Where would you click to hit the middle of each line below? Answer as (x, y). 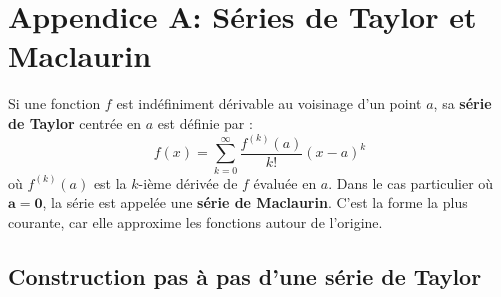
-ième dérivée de (188, 182)
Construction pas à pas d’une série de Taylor (245, 275)
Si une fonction (54, 103)
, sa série (462, 103)
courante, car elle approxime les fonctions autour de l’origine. (195, 221)
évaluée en (285, 182)
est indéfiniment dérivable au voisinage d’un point (269, 103)
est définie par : (205, 122)
